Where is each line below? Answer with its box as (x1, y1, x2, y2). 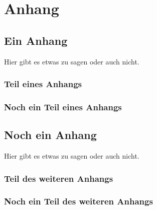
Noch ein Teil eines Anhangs (4, 100, 122, 113)
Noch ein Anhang (4, 127, 97, 143)
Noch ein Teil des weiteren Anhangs (4, 195, 153, 207)
